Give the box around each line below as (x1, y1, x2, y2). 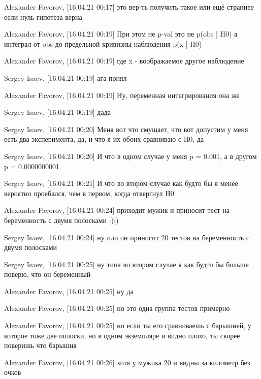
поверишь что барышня (4, 340, 77, 351)
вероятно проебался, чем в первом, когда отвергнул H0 (4, 187, 174, 198)
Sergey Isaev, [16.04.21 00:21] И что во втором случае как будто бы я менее (4, 178, 238, 188)
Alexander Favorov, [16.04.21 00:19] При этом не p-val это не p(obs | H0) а (4, 28, 238, 39)
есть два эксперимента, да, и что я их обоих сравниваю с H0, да (4, 134, 204, 144)
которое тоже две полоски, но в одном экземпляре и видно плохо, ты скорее (4, 330, 240, 340)
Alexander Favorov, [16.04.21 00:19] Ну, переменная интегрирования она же (4, 89, 240, 100)
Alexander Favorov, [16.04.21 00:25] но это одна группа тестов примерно (4, 303, 230, 313)
